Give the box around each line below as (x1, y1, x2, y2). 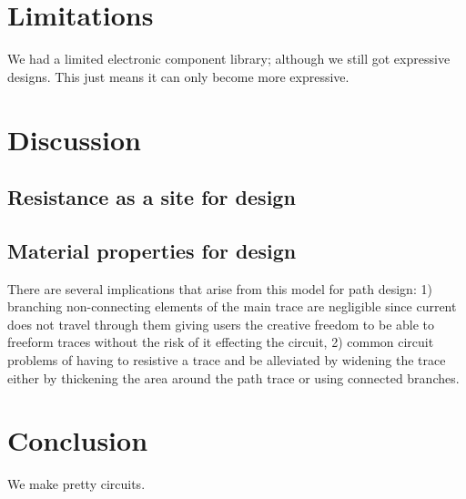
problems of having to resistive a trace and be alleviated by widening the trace (7, 351, 446, 370)
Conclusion (7, 422, 148, 459)
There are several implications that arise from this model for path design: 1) (7, 279, 432, 298)
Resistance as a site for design (7, 183, 296, 211)
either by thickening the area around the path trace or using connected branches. (7, 368, 460, 387)
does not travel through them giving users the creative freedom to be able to (7, 314, 435, 333)
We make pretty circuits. (7, 474, 146, 494)
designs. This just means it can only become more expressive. (7, 66, 349, 86)
